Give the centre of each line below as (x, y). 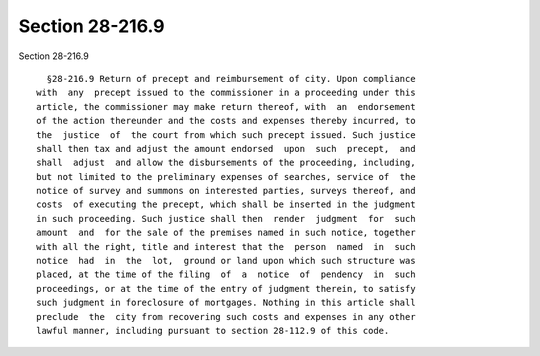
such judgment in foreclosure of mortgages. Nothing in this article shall (226, 303)
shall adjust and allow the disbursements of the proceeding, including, (226, 163)
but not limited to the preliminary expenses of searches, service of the (226, 176)
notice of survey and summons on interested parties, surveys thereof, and (226, 191)
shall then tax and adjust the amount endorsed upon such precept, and (226, 148)
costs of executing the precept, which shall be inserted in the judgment (226, 204)
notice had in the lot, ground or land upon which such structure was (226, 261)
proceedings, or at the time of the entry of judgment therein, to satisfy (226, 288)
